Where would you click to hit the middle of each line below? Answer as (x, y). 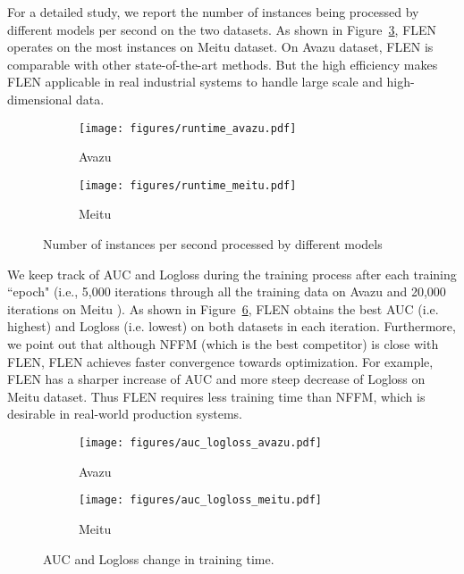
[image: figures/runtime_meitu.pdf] (188, 185)
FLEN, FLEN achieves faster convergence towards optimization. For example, (220, 361)
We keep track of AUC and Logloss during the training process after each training (232, 274)
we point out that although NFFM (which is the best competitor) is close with (223, 344)
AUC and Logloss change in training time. (159, 558)
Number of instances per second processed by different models (213, 244)
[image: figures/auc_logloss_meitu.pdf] (201, 500)
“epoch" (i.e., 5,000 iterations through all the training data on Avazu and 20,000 (227, 291)
